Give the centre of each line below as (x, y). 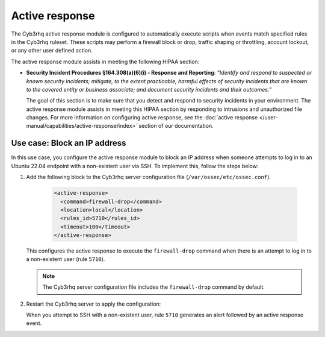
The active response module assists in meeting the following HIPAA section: (105, 61)
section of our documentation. (176, 126)
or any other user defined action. (52, 51)
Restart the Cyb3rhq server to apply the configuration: (94, 304)
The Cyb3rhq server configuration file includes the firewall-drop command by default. (153, 287)
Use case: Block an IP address (69, 143)
